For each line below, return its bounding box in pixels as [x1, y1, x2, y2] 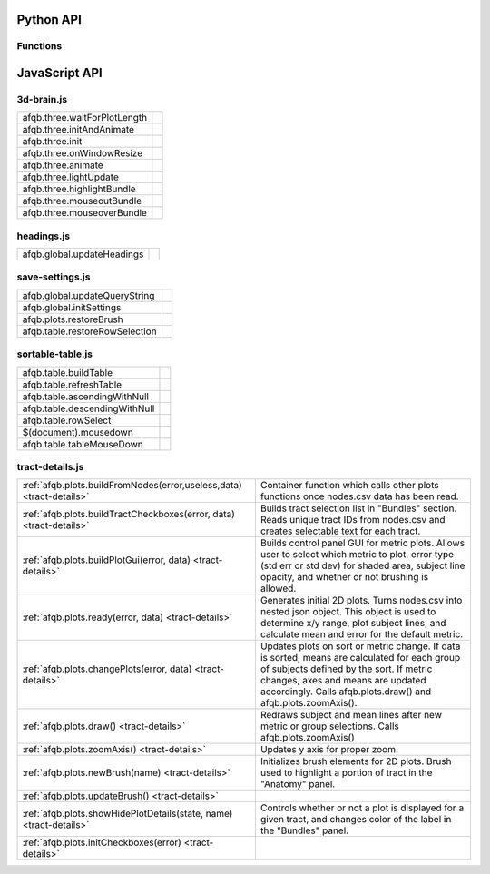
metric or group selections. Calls [260, 720, 399, 732]
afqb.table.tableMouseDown [22, 437, 144, 450]
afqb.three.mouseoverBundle [22, 207, 147, 220]
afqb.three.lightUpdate [22, 171, 120, 183]
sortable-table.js [16, 348, 93, 360]
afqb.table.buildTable [22, 366, 113, 378]
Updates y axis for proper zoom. [260, 743, 399, 756]
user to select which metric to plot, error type [260, 548, 454, 561]
